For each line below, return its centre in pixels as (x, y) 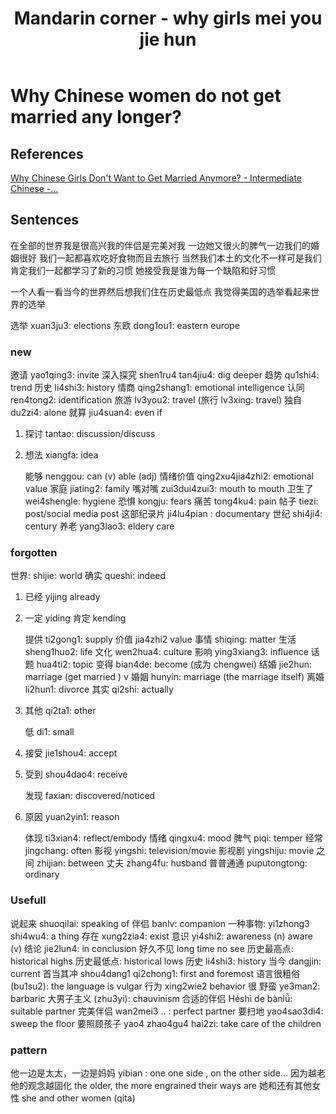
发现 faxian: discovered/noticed (90, 796)
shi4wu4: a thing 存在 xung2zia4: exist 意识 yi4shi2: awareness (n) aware (161, 936)
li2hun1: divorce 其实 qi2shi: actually (99, 689)
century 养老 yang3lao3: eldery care (99, 526)
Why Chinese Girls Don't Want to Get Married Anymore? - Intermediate (156, 178)
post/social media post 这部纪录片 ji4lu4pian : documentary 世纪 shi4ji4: (173, 514)
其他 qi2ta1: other (60, 711)
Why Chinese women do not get (146, 96)
